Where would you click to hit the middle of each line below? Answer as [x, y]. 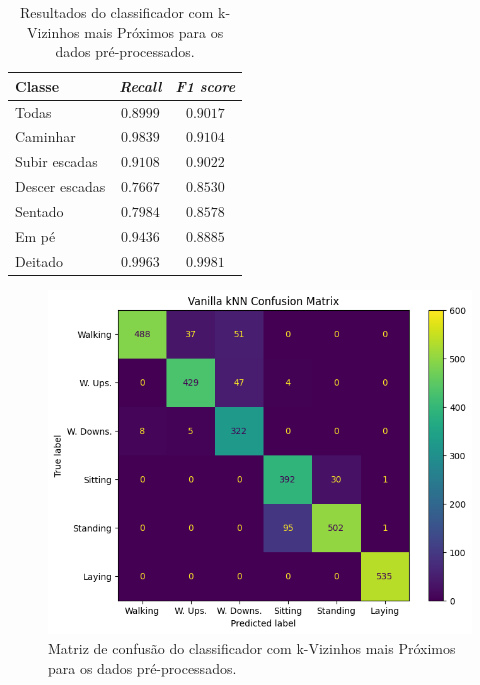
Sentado [39, 211]
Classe [37, 85]
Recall [140, 85]
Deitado [39, 260]
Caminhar [45, 136]
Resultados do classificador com [117, 12]
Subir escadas [56, 161]
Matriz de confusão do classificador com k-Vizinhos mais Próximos [252, 647]
